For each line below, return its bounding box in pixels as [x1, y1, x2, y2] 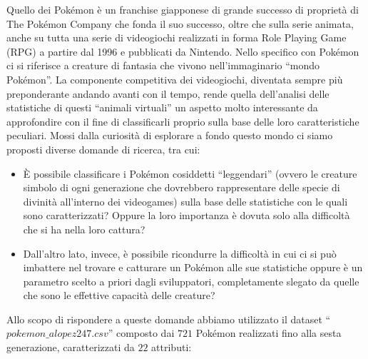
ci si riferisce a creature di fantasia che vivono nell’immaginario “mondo [6, 58, 320, 73]
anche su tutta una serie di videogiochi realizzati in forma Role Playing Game [6, 30, 347, 45]
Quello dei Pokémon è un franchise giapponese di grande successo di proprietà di [6, 2, 359, 16]
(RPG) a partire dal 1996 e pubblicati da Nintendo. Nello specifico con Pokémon [6, 44, 359, 59]
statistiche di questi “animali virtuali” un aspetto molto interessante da [6, 100, 318, 115]
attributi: [151, 340, 192, 355]
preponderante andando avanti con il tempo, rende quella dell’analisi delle [6, 86, 329, 101]
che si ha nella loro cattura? [23, 221, 145, 236]
